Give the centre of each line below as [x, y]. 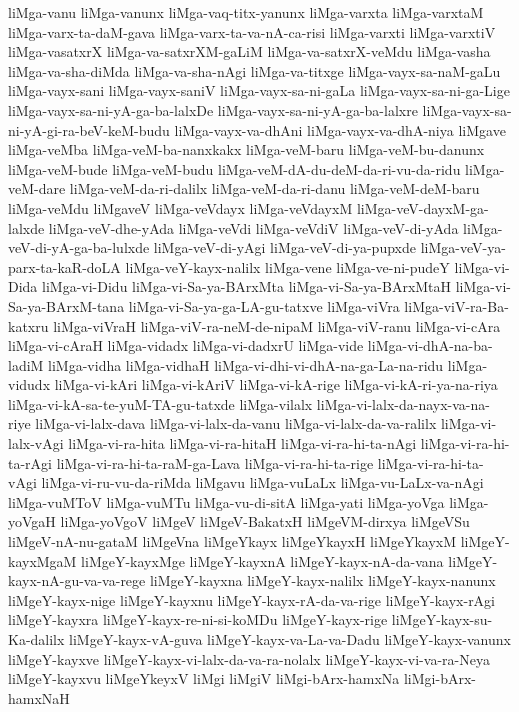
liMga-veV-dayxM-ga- [422, 207]
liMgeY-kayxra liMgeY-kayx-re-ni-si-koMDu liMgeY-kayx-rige [198, 619]
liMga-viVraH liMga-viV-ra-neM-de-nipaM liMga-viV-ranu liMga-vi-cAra [277, 325]
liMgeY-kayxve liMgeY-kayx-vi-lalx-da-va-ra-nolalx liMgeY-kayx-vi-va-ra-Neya [249, 658]
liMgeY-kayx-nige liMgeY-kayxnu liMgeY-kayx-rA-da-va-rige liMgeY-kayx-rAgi [252, 599]
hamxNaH [39, 697]
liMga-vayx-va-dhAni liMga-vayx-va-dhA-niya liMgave [340, 129]
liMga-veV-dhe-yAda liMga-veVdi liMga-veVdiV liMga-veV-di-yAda [253, 227]
